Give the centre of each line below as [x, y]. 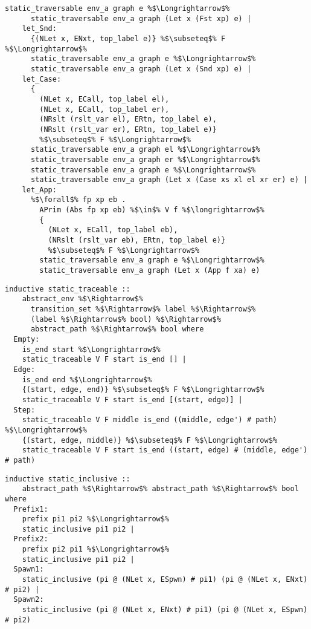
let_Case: [42, 79]
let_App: [39, 190]
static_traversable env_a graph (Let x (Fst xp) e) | [141, 18]
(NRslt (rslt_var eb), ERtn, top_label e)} [137, 240]
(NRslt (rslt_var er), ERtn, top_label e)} [128, 129]
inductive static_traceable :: [68, 289]
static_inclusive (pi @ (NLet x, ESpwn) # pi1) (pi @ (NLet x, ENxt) [165, 580]
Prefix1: [31, 509]
